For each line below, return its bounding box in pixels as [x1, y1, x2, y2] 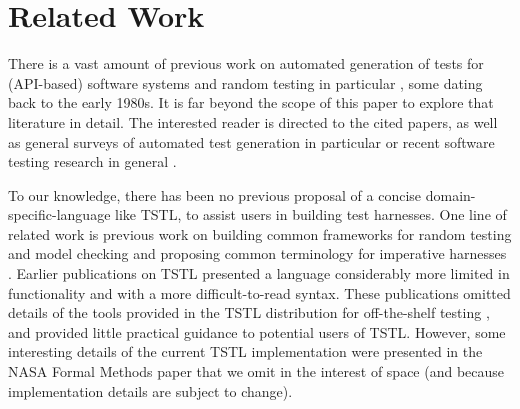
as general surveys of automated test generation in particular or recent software [8, 131, 495, 152]
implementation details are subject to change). [8, 380, 293, 401]
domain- [425, 184, 476, 205]
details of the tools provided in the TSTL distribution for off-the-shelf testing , [8, 302, 490, 323]
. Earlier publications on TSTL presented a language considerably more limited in [8, 263, 510, 284]
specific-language [8, 204, 111, 225]
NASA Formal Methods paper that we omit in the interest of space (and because [8, 361, 505, 382]
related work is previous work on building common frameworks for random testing [8, 223, 512, 244]
